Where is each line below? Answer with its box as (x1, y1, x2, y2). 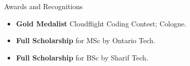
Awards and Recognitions (4, 1, 83, 11)
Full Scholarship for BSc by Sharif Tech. (16, 52, 148, 62)
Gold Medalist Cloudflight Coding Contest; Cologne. (16, 18, 186, 28)
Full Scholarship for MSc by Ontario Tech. (16, 35, 155, 46)
